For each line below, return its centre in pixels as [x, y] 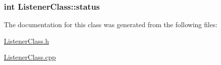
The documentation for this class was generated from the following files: [111, 24]
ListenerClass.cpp [30, 57]
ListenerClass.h [27, 41]
